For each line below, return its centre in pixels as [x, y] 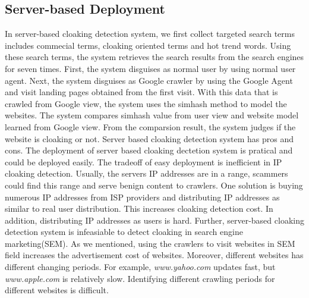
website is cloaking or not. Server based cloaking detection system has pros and [149, 138]
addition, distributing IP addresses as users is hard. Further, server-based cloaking [154, 220]
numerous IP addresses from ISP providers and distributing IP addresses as [142, 197]
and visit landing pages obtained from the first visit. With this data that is [141, 92]
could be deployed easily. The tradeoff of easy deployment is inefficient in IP [144, 161]
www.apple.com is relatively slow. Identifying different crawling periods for [140, 278]
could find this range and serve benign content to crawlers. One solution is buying [154, 185]
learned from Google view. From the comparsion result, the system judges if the [150, 126]
